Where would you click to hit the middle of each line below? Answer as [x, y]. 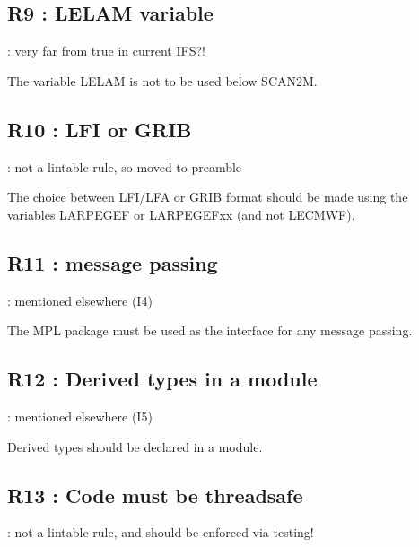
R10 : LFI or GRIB [100, 129]
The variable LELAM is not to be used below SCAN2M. [162, 80]
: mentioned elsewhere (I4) [80, 300]
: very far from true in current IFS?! [106, 51]
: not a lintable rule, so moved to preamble [125, 166]
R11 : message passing [113, 262]
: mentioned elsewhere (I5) [80, 416]
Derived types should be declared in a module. [135, 446]
